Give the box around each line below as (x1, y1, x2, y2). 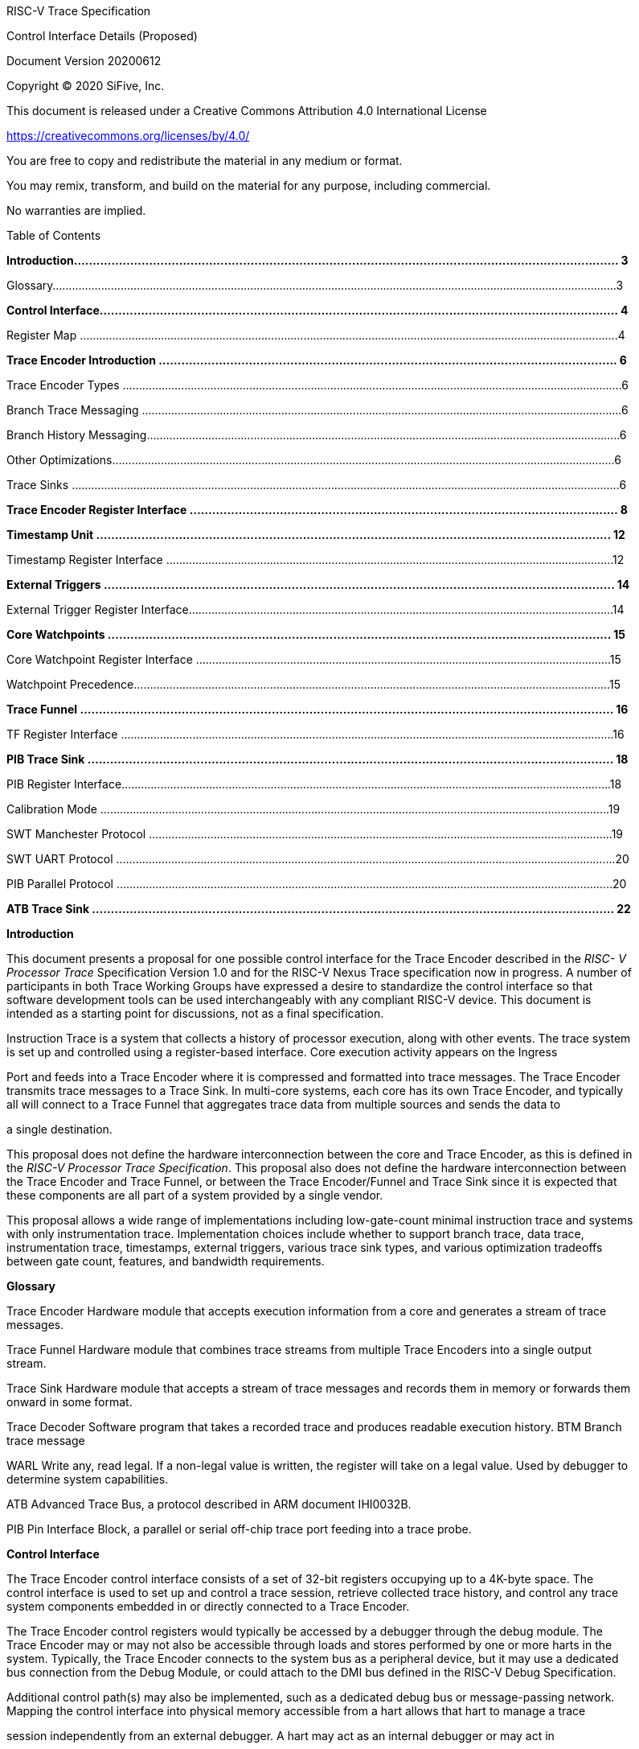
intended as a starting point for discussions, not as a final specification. (6, 1006, 384, 1020)
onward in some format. (6, 1395, 133, 1409)
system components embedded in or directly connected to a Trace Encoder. (6, 1599, 410, 1613)
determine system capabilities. (6, 1472, 169, 1486)
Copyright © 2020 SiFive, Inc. (6, 79, 165, 93)
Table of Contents (6, 228, 101, 242)
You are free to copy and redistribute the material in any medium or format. (6, 154, 403, 167)
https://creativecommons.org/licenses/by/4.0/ (6, 129, 250, 142)
